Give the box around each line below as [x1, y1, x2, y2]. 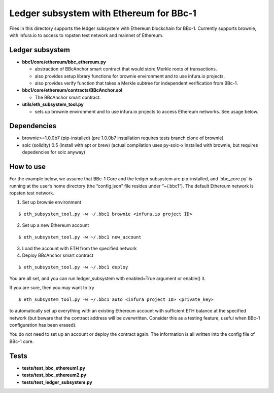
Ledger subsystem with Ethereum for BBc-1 [9, 8, 197, 19]
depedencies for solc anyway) [22, 149, 86, 155]
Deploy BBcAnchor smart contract [22, 252, 94, 258]
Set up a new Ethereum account [22, 222, 89, 228]
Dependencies [9, 122, 57, 130]
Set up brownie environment [22, 199, 81, 205]
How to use [9, 163, 46, 171]
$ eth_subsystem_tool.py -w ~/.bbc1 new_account [18, 234, 142, 240]
